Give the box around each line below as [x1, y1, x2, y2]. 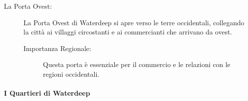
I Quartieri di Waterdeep [4, 88, 90, 98]
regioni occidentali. [43, 68, 100, 79]
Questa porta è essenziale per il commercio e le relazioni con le [43, 59, 230, 69]
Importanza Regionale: [23, 43, 91, 53]
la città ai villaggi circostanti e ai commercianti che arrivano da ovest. [23, 27, 232, 37]
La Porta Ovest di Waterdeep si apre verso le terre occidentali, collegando [23, 17, 245, 27]
